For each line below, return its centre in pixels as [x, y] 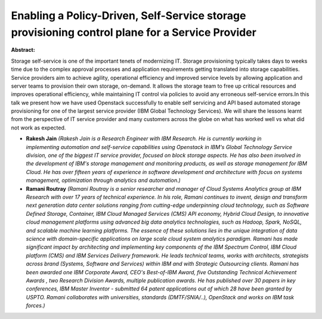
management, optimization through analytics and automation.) [103, 180]
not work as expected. [38, 128]
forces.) [35, 306]
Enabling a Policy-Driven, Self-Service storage [129, 16]
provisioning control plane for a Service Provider [134, 32]
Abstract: [23, 50]
